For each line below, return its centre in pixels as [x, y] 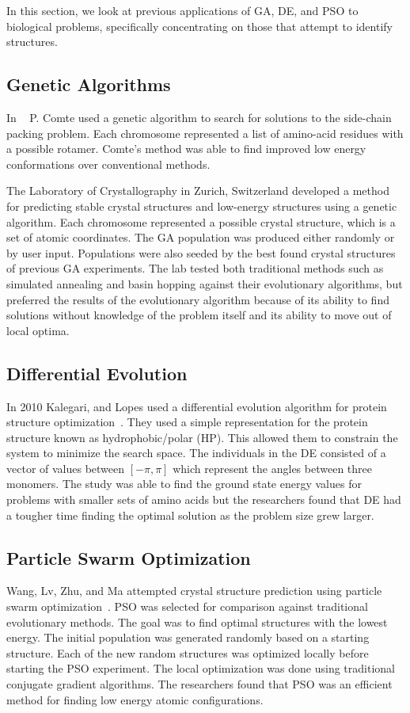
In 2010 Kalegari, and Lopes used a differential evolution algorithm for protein [197, 406]
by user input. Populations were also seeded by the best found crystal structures [201, 252]
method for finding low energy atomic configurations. [135, 699]
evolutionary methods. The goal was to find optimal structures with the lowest [197, 621]
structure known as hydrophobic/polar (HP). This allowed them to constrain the [202, 437]
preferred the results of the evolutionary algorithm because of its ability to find [198, 299]
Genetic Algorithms [89, 84]
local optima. [38, 330]
